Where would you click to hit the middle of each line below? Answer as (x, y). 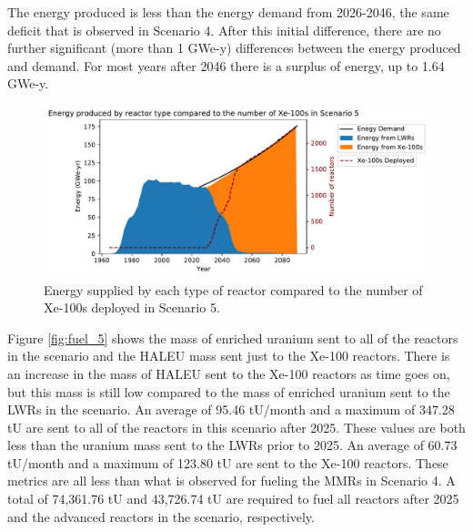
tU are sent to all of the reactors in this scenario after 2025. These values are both (236, 427)
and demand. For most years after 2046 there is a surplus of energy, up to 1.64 (226, 65)
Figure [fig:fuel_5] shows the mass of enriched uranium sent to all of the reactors (233, 338)
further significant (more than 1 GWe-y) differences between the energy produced (234, 48)
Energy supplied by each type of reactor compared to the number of (233, 289)
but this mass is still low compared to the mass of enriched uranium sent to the (229, 391)
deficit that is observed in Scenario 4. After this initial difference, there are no (224, 30)
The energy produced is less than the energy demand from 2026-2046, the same (228, 12)
